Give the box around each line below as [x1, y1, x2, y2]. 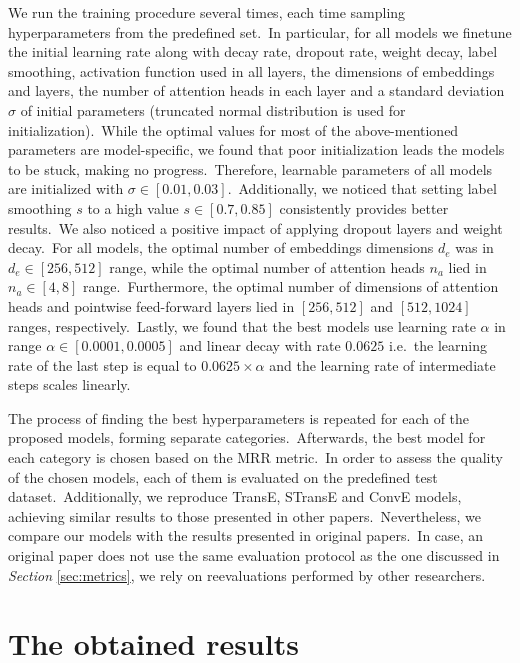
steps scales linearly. [8, 374, 131, 395]
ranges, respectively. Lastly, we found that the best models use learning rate [8, 315, 476, 336]
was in [455, 237, 494, 258]
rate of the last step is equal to [8, 354, 197, 375]
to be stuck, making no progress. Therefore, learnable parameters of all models [8, 158, 493, 179]
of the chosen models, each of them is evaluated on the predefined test [8, 466, 438, 487]
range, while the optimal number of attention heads [109, 256, 425, 277]
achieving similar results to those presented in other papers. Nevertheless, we [8, 505, 481, 526]
